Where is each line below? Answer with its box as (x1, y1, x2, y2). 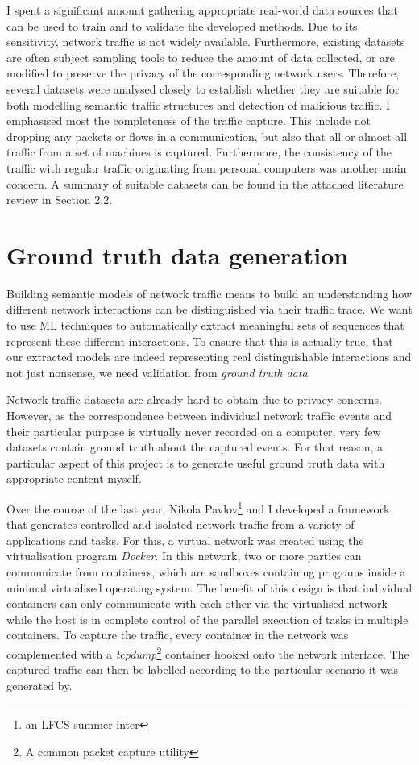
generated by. (6, 676, 73, 693)
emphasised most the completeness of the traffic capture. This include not (6, 112, 371, 129)
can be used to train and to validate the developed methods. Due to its (6, 17, 358, 34)
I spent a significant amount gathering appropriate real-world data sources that (6, 2, 398, 18)
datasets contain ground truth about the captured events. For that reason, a (6, 439, 384, 455)
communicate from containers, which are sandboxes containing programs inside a (6, 563, 406, 580)
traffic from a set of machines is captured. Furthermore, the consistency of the (6, 143, 392, 160)
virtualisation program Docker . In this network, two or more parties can (6, 547, 362, 564)
